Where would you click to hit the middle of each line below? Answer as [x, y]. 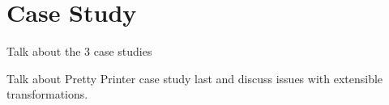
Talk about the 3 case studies [79, 51]
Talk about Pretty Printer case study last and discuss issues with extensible [195, 78]
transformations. [47, 94]
